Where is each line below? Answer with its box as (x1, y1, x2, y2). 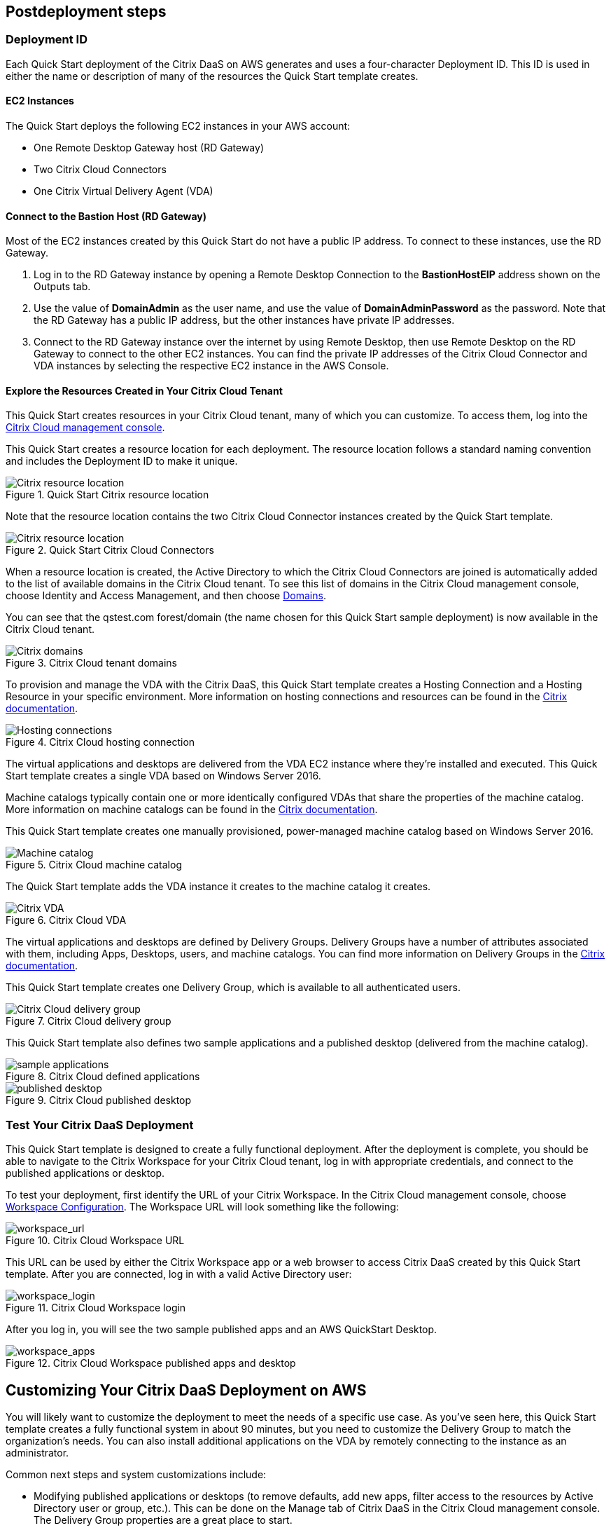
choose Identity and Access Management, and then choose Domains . (6, 589, 326, 602)
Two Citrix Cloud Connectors (34, 163, 167, 176)
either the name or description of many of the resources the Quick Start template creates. (6, 69, 419, 82)
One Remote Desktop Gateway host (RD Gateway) (34, 142, 264, 154)
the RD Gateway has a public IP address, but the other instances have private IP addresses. (34, 314, 455, 327)
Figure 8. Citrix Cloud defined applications (6, 1070, 200, 1083)
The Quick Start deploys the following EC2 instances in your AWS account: (6, 120, 351, 132)
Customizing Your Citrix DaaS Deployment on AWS (6, 1381, 367, 1399)
